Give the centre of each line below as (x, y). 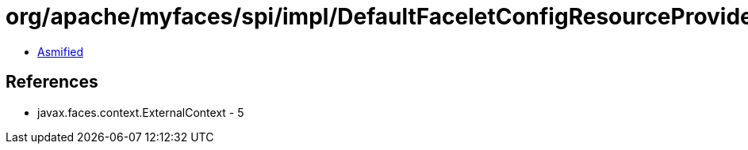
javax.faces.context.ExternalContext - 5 (141, 112)
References (52, 82)
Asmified (61, 51)
